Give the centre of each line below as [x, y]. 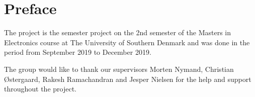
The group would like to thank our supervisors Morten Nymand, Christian [119, 69]
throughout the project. [40, 89]
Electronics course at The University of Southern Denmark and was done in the [127, 42]
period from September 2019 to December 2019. [78, 52]
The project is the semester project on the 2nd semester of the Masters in [117, 32]
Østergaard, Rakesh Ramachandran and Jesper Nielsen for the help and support [128, 79]
